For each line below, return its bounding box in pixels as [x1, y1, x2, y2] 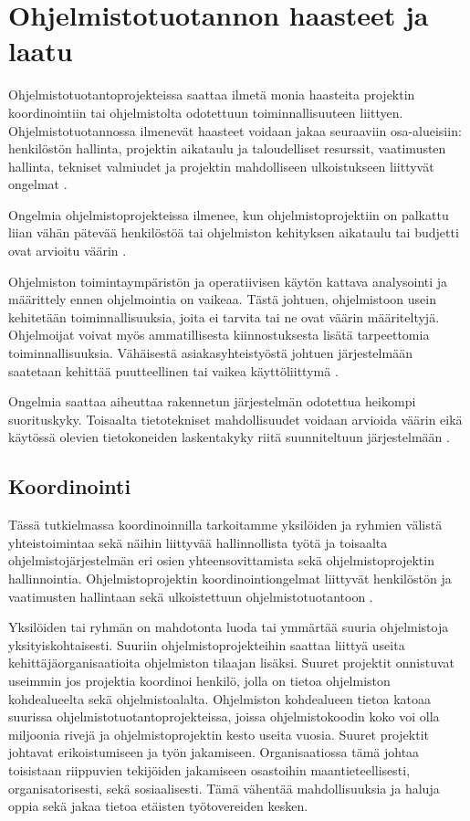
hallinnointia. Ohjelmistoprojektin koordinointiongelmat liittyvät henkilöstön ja [8, 568, 452, 587]
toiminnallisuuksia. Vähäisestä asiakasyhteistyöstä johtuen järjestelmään [8, 343, 413, 363]
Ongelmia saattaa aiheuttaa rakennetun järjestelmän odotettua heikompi [8, 392, 416, 411]
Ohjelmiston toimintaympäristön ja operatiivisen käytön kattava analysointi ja [8, 271, 448, 290]
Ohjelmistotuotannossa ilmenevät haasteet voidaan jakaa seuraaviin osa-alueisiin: [8, 121, 462, 140]
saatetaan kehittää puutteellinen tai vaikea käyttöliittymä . [8, 361, 339, 380]
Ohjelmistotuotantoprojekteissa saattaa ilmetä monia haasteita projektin [8, 85, 415, 104]
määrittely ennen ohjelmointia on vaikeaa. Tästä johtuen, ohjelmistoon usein [8, 289, 436, 309]
